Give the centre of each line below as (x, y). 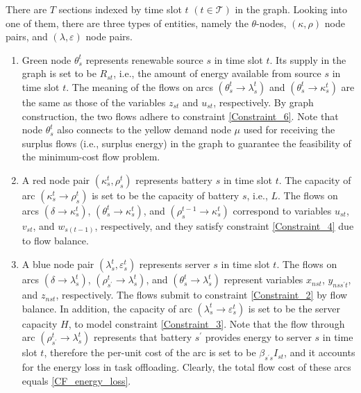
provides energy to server (258, 337)
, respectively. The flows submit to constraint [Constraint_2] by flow (202, 295)
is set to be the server (294, 308)
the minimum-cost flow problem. (91, 157)
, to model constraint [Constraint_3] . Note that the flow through (207, 323)
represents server (175, 264)
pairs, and (27, 36)
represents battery (174, 179)
